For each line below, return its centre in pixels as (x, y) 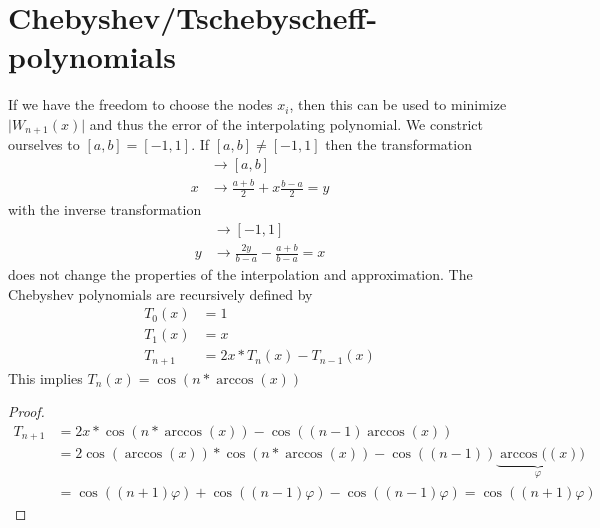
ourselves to (44, 144)
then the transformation (398, 144)
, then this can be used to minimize (398, 104)
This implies (45, 377)
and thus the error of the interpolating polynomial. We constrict (286, 123)
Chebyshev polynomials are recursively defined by (160, 293)
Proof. (26, 411)
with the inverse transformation (105, 209)
